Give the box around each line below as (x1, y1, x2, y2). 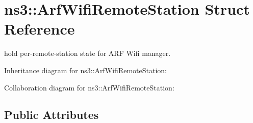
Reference (4, 18, 75, 39)
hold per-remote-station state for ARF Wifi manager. (4, 48, 171, 58)
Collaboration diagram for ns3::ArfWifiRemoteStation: (4, 82, 174, 93)
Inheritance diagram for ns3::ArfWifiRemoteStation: (4, 65, 167, 75)
